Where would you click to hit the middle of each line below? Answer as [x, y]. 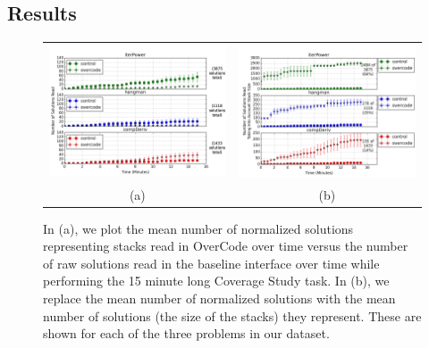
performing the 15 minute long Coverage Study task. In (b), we [216, 281]
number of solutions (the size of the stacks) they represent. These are [232, 315]
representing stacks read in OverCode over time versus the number [226, 246]
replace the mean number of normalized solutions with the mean [219, 298]
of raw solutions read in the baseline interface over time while [211, 263]
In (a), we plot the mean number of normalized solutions [198, 228]
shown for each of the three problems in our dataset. [186, 333]
